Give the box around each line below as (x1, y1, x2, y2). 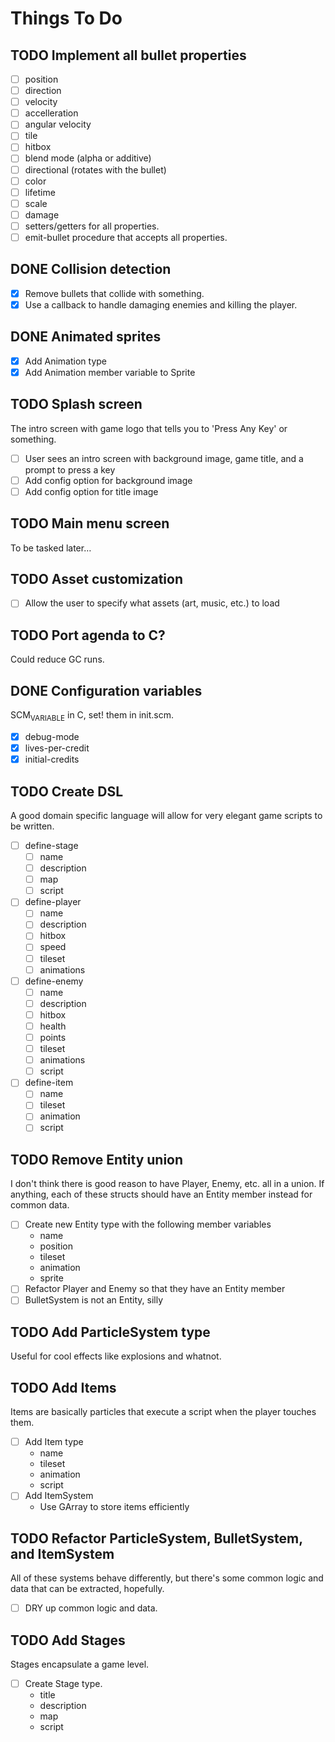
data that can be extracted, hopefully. (10, 1583, 165, 1595)
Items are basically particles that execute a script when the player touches (10, 1406, 317, 1418)
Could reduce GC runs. (10, 653, 105, 666)
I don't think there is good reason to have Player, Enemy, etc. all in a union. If (10, 1178, 325, 1190)
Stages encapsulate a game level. (10, 1658, 150, 1670)
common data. (10, 1199, 70, 1211)
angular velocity (24, 118, 92, 131)
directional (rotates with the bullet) (24, 163, 167, 176)
